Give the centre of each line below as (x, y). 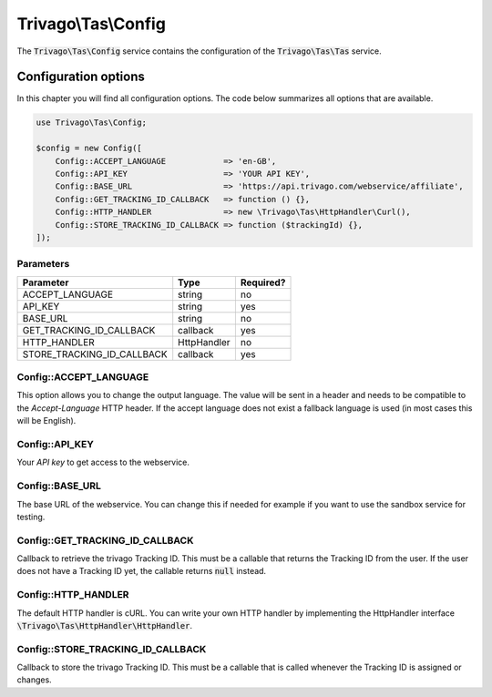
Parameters (43, 264)
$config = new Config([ (89, 149)
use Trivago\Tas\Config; (92, 123)
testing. (31, 517)
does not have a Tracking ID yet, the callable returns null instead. (142, 571)
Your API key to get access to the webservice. (103, 462)
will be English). (46, 421)
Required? (263, 282)
